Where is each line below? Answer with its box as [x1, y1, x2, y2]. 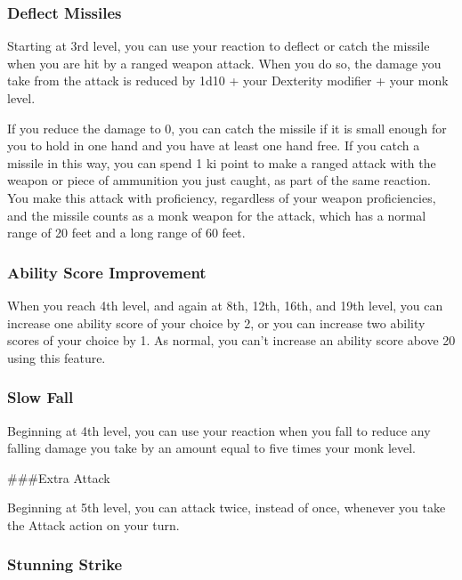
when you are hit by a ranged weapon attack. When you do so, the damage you [7, 53, 442, 72]
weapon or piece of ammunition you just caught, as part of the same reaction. [7, 171, 431, 189]
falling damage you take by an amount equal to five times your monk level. [7, 439, 416, 457]
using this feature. [7, 348, 106, 367]
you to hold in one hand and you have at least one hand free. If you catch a [7, 136, 420, 155]
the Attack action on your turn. [7, 515, 180, 534]
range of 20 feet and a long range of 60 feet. [7, 223, 246, 242]
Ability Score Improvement [7, 261, 207, 283]
